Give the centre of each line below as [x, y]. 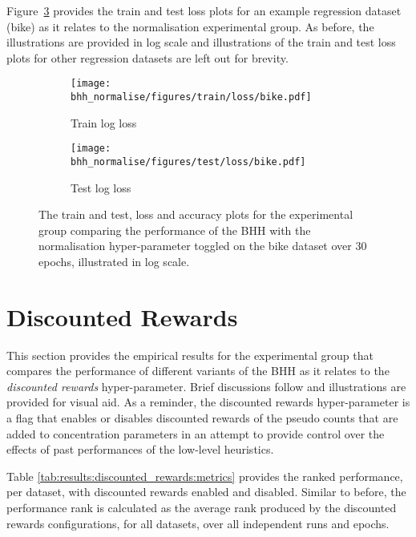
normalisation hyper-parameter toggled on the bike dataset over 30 [203, 246]
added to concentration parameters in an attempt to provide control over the [196, 433]
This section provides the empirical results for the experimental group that [190, 355]
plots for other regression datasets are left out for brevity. [147, 57]
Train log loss [104, 122]
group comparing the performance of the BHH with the [175, 230]
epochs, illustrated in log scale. [114, 261]
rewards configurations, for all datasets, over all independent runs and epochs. [198, 523]
